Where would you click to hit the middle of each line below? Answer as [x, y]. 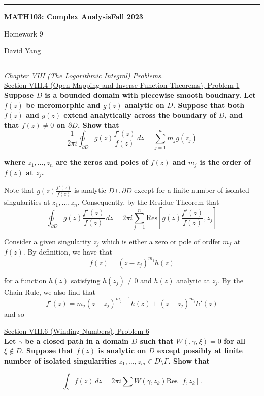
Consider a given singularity [48, 241]
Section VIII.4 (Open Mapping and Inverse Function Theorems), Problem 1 [122, 85]
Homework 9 [24, 33]
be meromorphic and [63, 105]
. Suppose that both [209, 105]
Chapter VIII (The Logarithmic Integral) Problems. [84, 75]
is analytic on [122, 351]
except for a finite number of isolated [192, 190]
